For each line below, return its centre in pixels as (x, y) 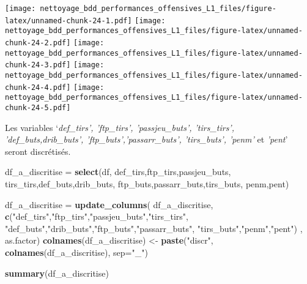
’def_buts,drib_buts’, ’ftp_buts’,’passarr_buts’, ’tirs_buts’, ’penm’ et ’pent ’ (146, 139)
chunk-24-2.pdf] (38, 43)
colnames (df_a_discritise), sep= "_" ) (76, 252)
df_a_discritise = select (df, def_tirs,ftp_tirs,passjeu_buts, (118, 172)
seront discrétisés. (38, 151)
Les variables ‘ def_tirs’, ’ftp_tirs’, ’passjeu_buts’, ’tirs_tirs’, (120, 127)
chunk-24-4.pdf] (38, 87)
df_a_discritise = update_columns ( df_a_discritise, (109, 204)
